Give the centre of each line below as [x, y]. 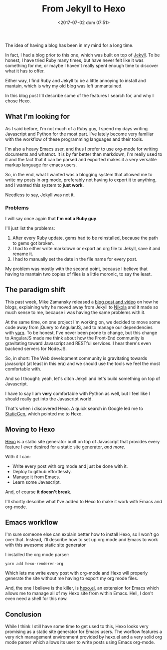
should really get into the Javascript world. [49, 399]
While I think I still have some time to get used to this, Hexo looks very [77, 627]
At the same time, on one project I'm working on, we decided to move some [83, 322]
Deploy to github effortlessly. [42, 471]
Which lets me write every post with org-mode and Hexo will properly [77, 573]
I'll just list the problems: [30, 228]
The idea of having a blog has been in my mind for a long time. [69, 45]
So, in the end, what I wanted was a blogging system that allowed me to [79, 174]
